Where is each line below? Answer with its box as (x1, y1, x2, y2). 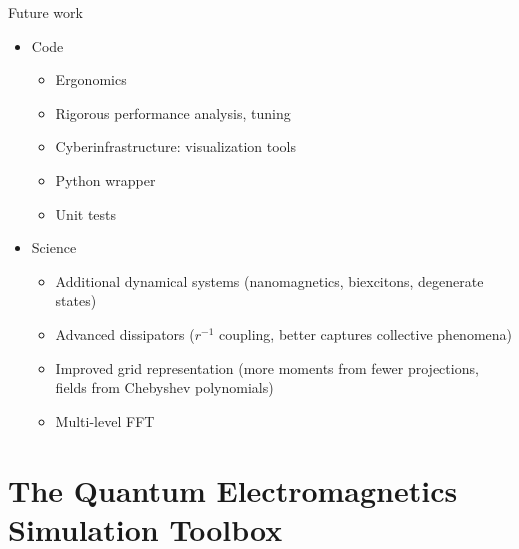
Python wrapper (55, 169, 156, 190)
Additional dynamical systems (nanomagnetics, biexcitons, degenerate (55, 270, 484, 291)
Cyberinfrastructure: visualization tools (55, 136, 296, 157)
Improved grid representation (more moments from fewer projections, (55, 357, 479, 378)
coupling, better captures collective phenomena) (219, 323, 512, 344)
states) (55, 290, 97, 311)
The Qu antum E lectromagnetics (8, 469, 458, 510)
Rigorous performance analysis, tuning (55, 102, 291, 123)
